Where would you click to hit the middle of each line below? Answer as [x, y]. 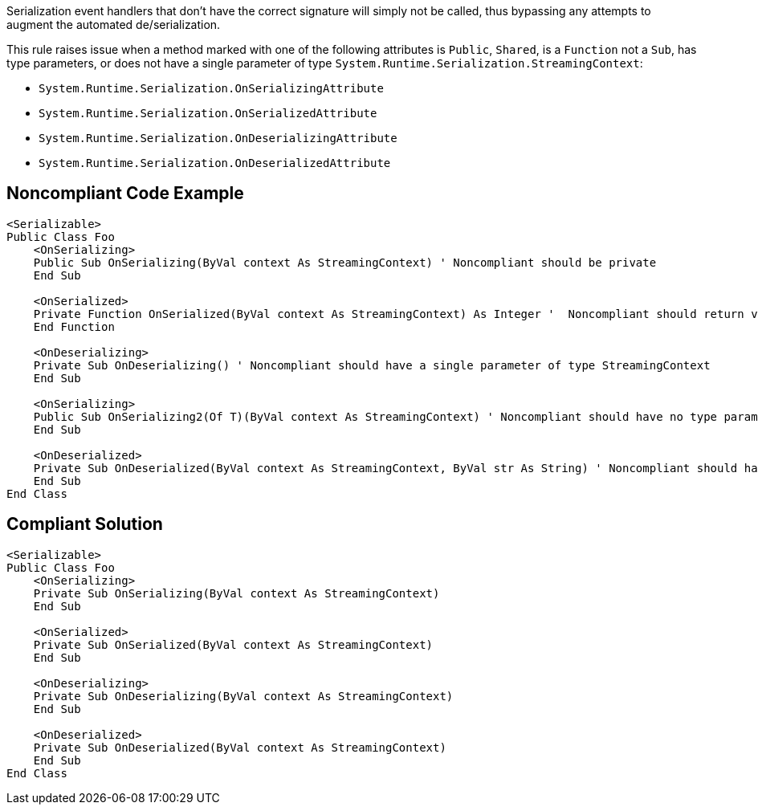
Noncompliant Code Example [125, 194]
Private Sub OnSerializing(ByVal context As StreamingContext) [236, 593]
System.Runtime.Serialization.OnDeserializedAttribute [215, 163]
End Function [74, 326]
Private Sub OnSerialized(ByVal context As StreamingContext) [233, 644]
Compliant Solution [85, 524]
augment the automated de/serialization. [114, 24]
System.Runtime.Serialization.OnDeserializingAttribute [218, 138]
